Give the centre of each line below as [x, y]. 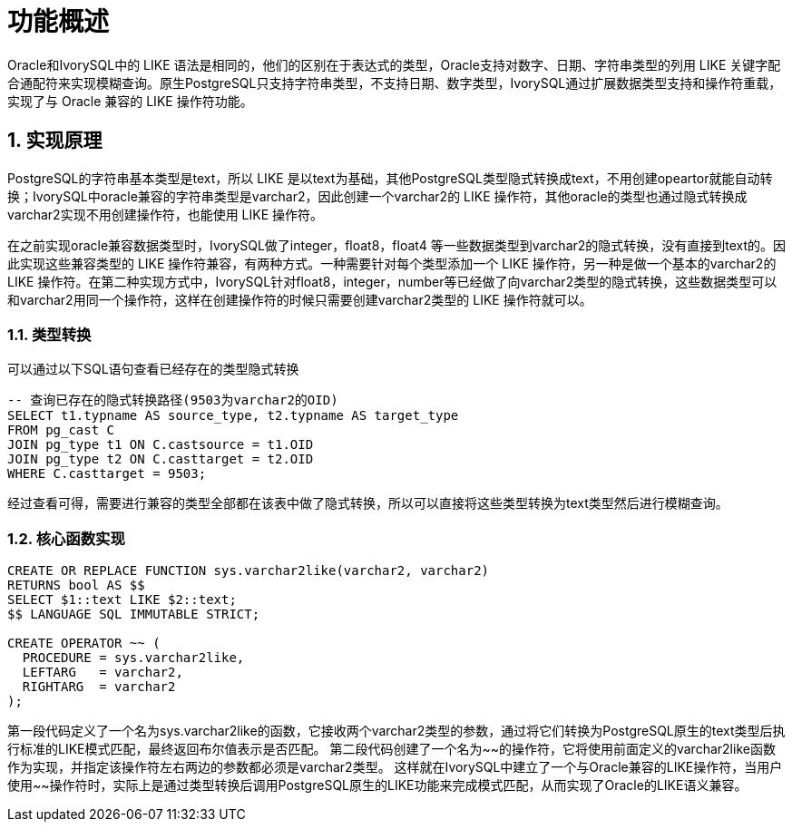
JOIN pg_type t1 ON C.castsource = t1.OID [161, 445]
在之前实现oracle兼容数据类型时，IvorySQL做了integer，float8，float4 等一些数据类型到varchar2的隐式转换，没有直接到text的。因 [397, 245]
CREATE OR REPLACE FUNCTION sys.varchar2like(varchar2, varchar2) [249, 571]
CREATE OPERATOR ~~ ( [84, 644]
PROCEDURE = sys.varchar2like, [133, 658]
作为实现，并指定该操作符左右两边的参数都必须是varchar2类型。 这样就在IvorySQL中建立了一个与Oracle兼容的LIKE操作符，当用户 [395, 767]
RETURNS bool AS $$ [76, 585]
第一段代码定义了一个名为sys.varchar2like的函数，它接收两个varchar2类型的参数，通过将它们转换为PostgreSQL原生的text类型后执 [396, 731]
